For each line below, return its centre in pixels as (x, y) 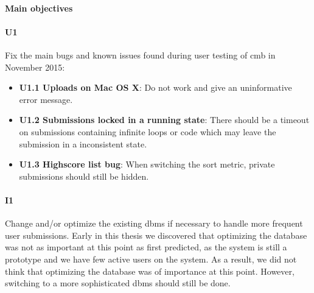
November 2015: (35, 67)
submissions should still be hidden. (84, 176)
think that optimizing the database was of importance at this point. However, (150, 271)
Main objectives (39, 8)
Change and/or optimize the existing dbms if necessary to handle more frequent (154, 223)
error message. (46, 99)
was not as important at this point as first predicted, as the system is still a (146, 247)
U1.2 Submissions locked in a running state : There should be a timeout (164, 120)
